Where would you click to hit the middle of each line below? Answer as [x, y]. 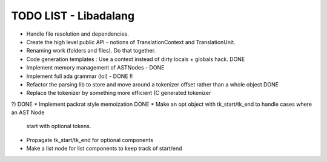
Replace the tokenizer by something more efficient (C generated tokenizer [119, 93]
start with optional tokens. [59, 126]
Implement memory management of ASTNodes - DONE [95, 68]
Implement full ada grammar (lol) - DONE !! [80, 76]
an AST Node [28, 112]
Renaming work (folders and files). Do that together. [91, 51]
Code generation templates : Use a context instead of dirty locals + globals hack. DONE [136, 59]
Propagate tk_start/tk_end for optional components [90, 140]
